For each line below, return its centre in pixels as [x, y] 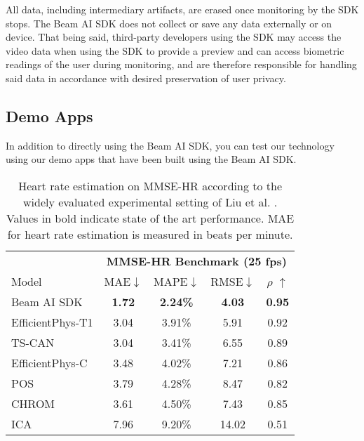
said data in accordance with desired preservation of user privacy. [146, 78]
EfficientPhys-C [49, 362]
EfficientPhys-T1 [52, 322]
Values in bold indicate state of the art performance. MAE [150, 218]
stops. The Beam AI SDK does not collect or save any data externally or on [169, 23]
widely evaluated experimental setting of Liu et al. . [150, 202]
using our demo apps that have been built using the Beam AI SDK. [151, 159]
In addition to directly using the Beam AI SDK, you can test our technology [170, 145]
